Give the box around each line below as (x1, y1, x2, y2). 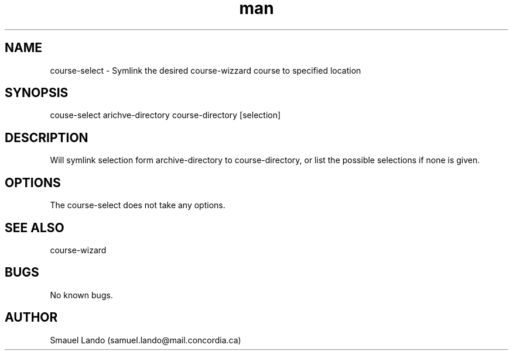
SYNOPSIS (5, 85, 69, 101)
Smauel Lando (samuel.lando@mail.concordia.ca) (50, 335, 241, 345)
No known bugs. (50, 289, 113, 300)
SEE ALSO (5, 220, 64, 235)
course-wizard (50, 244, 107, 255)
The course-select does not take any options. (50, 200, 225, 211)
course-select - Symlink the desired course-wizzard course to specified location (50, 65, 361, 75)
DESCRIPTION (5, 130, 88, 145)
